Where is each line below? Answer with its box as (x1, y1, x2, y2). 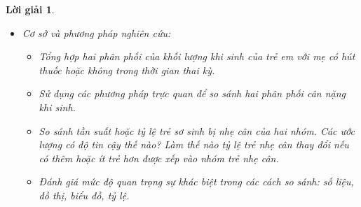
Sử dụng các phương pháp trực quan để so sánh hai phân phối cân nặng (39, 86, 346, 101)
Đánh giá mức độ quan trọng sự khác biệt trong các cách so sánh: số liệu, (39, 174, 354, 189)
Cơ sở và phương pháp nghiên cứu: (22, 25, 171, 40)
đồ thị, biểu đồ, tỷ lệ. (39, 187, 130, 202)
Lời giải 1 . (6, 2, 55, 16)
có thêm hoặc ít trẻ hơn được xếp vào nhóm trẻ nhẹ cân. (39, 150, 279, 165)
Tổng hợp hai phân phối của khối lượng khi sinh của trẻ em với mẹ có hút (39, 49, 355, 64)
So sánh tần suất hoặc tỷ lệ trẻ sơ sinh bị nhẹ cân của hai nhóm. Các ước (39, 123, 355, 138)
